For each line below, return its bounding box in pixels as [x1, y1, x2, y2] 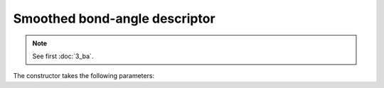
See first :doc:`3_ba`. [32, 52, 94, 60]
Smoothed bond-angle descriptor [13, 11, 216, 26]
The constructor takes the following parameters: [13, 72, 155, 80]
